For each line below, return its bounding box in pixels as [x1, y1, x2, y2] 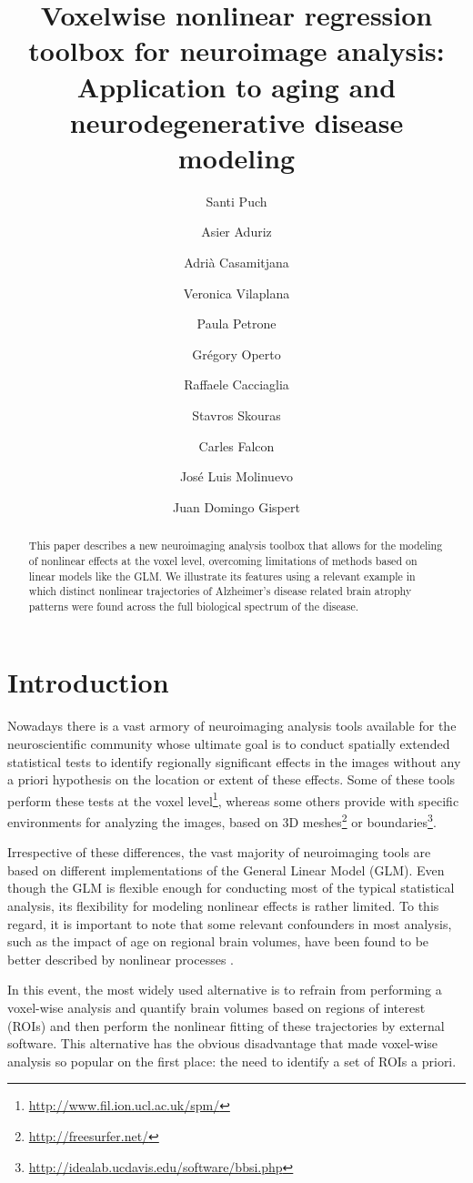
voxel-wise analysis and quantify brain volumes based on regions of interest [7, 998, 426, 1017]
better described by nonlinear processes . [7, 949, 234, 968]
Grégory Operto [192, 344, 281, 363]
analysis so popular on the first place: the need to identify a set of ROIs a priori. [7, 1051, 457, 1070]
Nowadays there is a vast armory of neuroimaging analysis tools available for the [7, 716, 457, 735]
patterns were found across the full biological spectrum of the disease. [28, 598, 358, 613]
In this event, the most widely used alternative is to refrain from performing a [7, 980, 442, 999]
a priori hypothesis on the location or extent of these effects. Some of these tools [7, 770, 456, 789]
